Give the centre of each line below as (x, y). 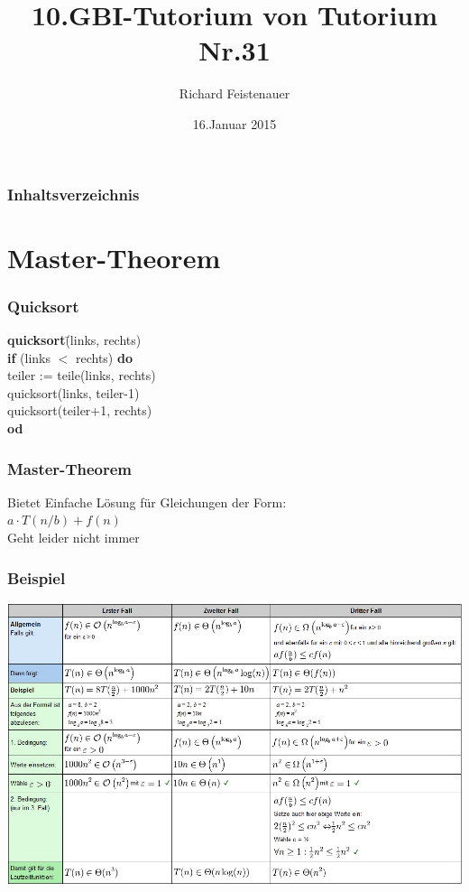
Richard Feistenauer (234, 93)
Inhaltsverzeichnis (74, 194)
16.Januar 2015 (234, 123)
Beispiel (37, 577)
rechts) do (104, 357)
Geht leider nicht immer (74, 537)
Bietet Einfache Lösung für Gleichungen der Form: (147, 502)
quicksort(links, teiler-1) (74, 392)
